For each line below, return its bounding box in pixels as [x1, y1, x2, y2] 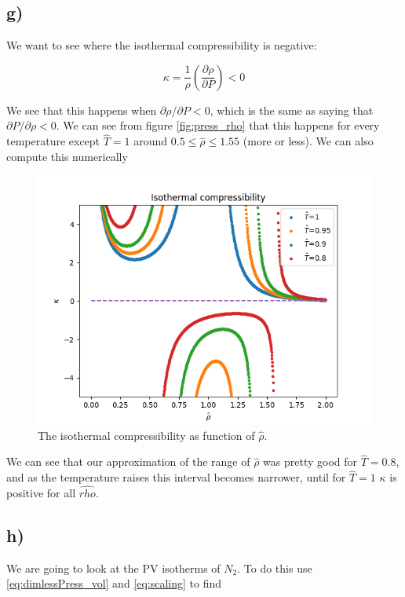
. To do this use [237, 559, 312, 576]
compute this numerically [6, 148, 128, 164]
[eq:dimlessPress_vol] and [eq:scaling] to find [6, 575, 222, 592]
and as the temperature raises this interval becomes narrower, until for [6, 469, 346, 485]
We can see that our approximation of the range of [6, 453, 250, 470]
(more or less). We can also [243, 133, 374, 149]
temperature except [6, 133, 100, 149]
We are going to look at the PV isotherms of [6, 559, 221, 576]
